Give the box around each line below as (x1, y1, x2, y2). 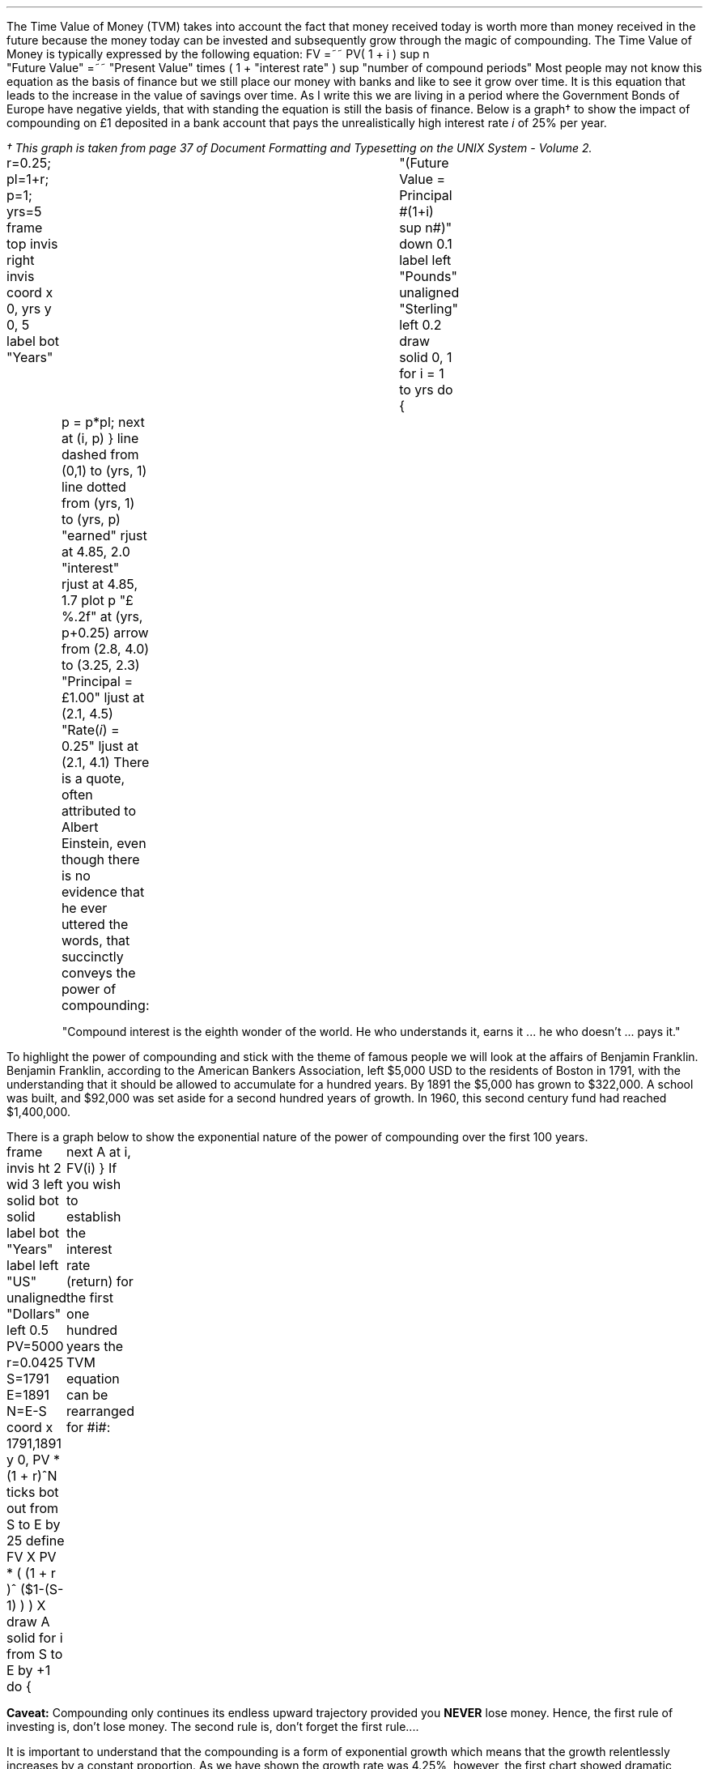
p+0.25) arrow (61, 624, 149, 641)
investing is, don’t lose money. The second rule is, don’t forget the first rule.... (6, 1720, 419, 1733)
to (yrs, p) (61, 511, 121, 527)
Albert (61, 819, 99, 835)
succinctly (61, 948, 124, 965)
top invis (6, 236, 58, 252)
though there (61, 851, 140, 867)
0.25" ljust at (61, 738, 138, 754)
